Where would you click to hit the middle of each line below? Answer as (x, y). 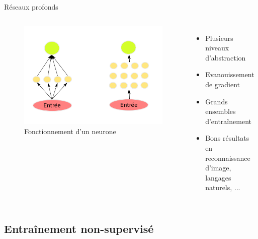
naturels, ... (223, 187)
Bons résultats (227, 138)
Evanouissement (230, 74)
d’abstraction (226, 57)
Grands (217, 101)
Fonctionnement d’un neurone (70, 131)
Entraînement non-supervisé (79, 229)
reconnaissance (228, 158)
